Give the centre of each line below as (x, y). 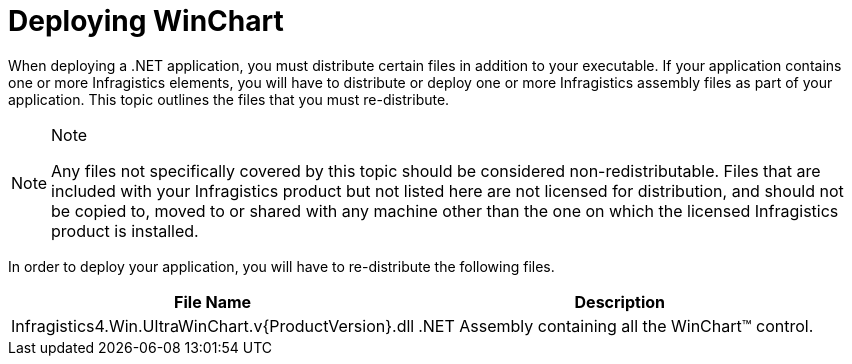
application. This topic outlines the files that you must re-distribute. (229, 99)
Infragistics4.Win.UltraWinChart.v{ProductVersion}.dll (213, 325)
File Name (213, 301)
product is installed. (125, 230)
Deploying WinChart (146, 21)
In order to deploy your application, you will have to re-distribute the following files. (281, 266)
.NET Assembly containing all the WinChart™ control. (616, 325)
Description (619, 301)
